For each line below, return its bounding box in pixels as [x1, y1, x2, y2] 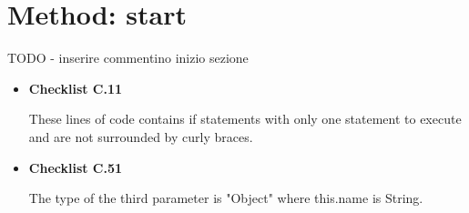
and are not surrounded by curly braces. [28, 127, 253, 146]
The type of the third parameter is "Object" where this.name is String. [28, 188, 423, 208]
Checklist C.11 [28, 78, 123, 97]
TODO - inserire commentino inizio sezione [7, 48, 249, 67]
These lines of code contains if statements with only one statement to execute [28, 109, 462, 128]
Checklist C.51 [28, 157, 123, 177]
